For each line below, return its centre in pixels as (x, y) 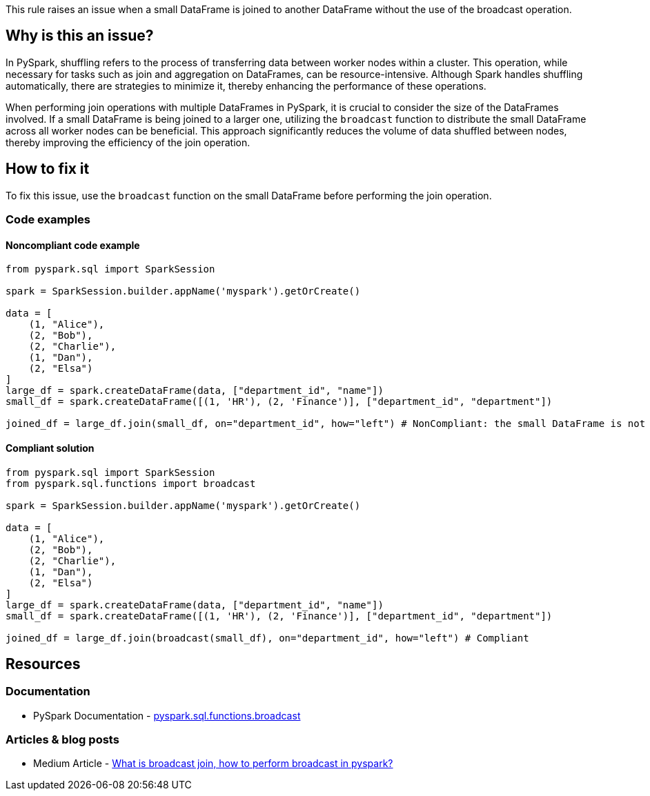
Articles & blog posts (62, 740)
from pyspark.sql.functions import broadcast (131, 483)
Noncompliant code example (73, 245)
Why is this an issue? (80, 36)
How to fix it (48, 169)
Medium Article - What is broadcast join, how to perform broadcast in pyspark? (213, 764)
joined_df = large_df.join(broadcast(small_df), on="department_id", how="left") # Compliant (267, 638)
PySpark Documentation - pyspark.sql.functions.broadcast (167, 715)
